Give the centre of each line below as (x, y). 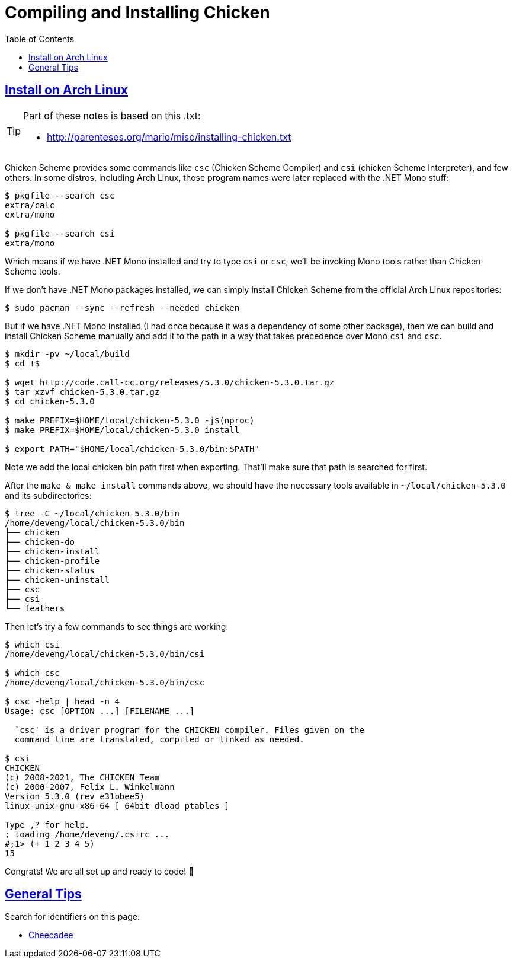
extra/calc (30, 205)
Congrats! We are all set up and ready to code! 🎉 (100, 871)
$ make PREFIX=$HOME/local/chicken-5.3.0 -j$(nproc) (130, 420)
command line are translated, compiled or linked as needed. (159, 739)
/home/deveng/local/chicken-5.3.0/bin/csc (105, 682)
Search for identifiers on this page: (72, 917)
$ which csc (32, 673)
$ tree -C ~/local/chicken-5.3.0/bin (92, 513)
